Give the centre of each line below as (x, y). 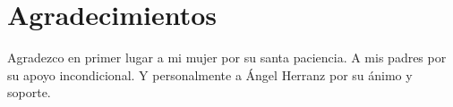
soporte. (29, 92)
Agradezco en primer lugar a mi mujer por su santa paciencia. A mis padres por (227, 58)
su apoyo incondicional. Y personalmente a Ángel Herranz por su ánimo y (210, 74)
